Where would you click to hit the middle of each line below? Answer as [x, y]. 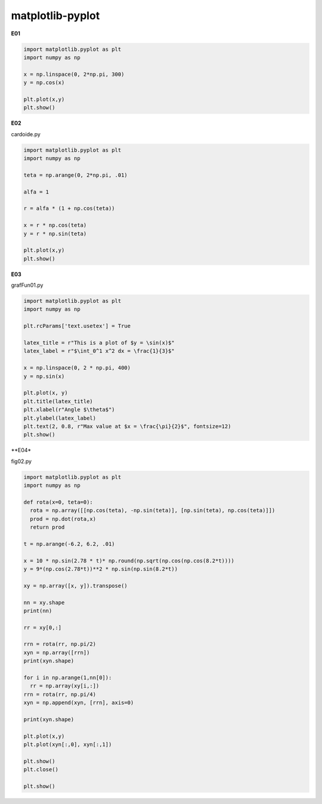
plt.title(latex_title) [58, 401]
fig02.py [21, 461]
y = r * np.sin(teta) [55, 234]
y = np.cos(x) [44, 83]
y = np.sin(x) [44, 376]
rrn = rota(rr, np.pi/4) [60, 694]
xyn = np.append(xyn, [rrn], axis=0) [79, 703]
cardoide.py [26, 134]
